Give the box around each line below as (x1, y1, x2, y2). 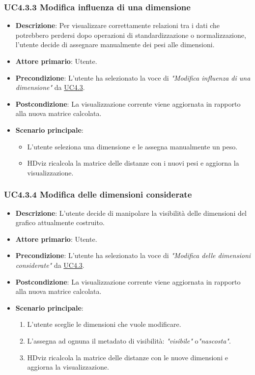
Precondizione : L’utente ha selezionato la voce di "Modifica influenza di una (15, 72, 251, 83)
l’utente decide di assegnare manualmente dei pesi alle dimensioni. (15, 39, 215, 50)
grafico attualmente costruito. (15, 217, 105, 228)
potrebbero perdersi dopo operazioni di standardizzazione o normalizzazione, (15, 29, 246, 40)
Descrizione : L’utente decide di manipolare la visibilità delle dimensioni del (15, 207, 247, 218)
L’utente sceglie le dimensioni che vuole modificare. (27, 319, 181, 329)
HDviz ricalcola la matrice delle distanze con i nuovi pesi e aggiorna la (27, 158, 239, 168)
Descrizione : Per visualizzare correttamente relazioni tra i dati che (15, 20, 220, 30)
